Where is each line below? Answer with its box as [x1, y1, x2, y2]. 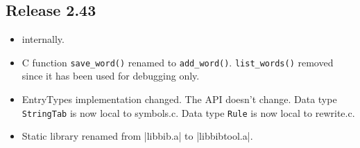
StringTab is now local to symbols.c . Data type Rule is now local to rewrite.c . [22, 105, 355, 120]
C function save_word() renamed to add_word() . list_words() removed [22, 55, 334, 69]
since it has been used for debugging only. [22, 68, 200, 83]
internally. [22, 32, 65, 46]
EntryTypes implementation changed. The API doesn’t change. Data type [22, 92, 337, 107]
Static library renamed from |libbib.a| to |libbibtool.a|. [22, 129, 253, 143]
